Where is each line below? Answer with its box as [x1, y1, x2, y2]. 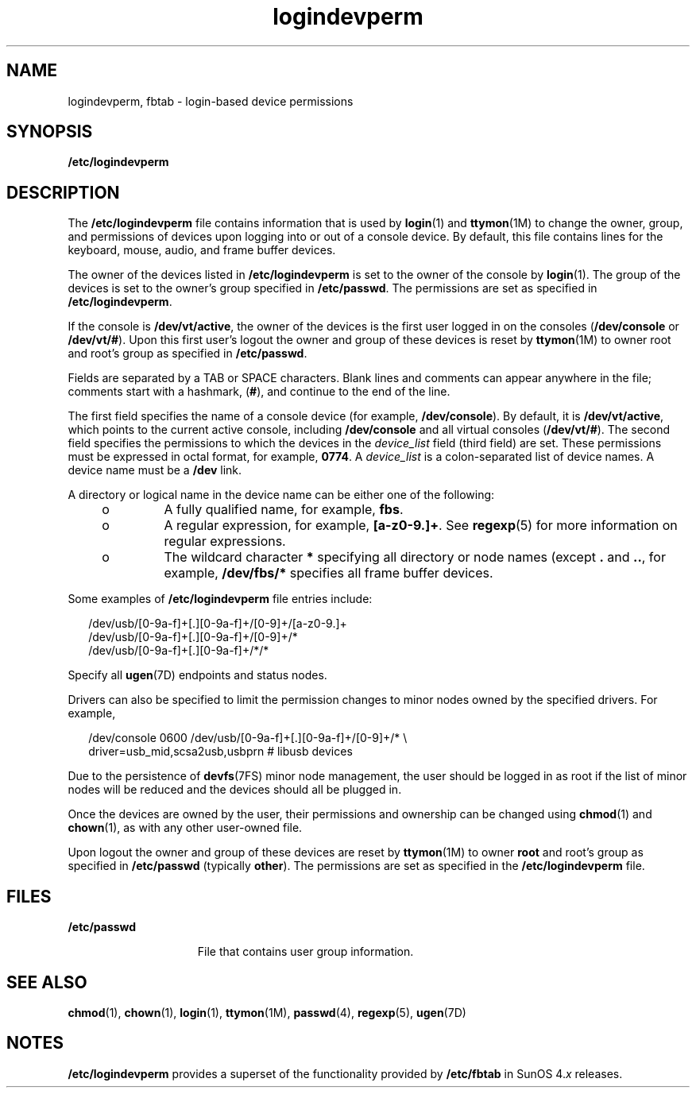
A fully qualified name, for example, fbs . [164, 501, 404, 518]
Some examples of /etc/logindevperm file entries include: [68, 592, 373, 606]
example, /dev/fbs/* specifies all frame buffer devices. [164, 565, 493, 582]
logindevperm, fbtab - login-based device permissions [68, 94, 354, 108]
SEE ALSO [6, 972, 87, 992]
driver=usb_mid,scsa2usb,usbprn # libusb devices [88, 744, 353, 759]
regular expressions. [164, 533, 286, 550]
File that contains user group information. [197, 945, 414, 959]
